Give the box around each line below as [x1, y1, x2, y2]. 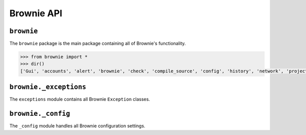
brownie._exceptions [9, 83, 87, 91]
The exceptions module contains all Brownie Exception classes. [9, 96, 150, 103]
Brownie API [9, 8, 63, 19]
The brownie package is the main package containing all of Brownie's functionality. [9, 41, 186, 47]
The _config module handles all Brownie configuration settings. [9, 123, 145, 129]
